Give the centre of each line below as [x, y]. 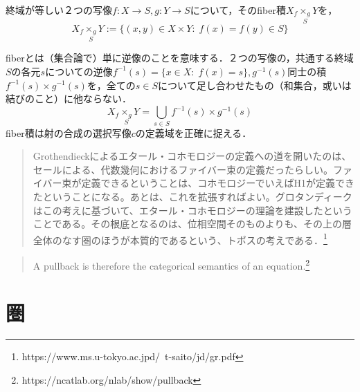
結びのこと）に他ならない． [69, 99]
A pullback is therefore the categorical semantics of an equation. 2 [171, 264]
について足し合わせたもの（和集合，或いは [255, 85]
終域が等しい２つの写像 [59, 10]
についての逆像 [79, 71]
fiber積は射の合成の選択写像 [69, 132]
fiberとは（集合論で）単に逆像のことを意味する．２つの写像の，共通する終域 [180, 58]
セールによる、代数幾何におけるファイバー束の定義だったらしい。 [183, 169]
